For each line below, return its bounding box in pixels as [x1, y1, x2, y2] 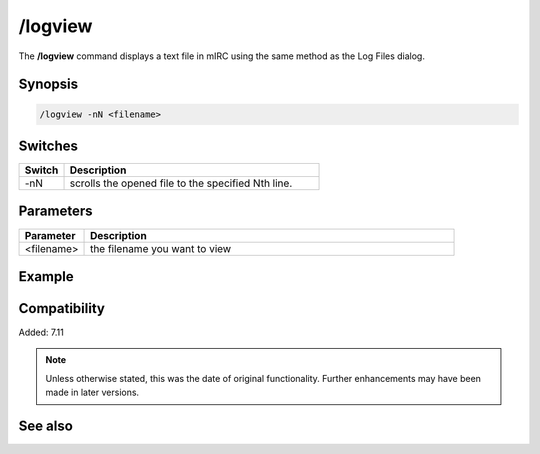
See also [18, 418, 74, 435]
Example [18, 268, 74, 285]
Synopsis [18, 76, 79, 93]
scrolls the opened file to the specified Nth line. [69, 176, 293, 190]
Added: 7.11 [18, 326, 64, 339]
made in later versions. [45, 386, 140, 399]
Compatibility [18, 300, 105, 317]
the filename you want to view [90, 241, 232, 255]
